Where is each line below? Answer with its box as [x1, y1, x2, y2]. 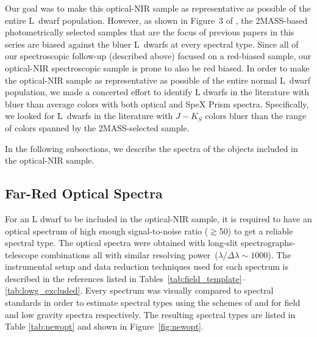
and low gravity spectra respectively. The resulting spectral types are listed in [5, 308, 296, 321]
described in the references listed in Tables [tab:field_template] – [5, 272, 246, 284]
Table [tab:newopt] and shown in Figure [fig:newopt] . [5, 320, 204, 333]
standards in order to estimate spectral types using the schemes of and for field [5, 296, 301, 309]
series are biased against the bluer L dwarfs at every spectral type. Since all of [5, 37, 299, 50]
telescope [5, 248, 38, 261]
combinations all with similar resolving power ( [41, 248, 218, 261]
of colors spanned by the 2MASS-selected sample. [5, 121, 190, 134]
